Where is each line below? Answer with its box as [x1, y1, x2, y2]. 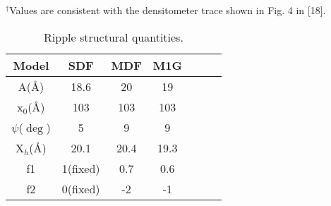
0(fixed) [61, 180, 100, 197]
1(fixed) [61, 159, 100, 176]
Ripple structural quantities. [44, 28, 183, 45]
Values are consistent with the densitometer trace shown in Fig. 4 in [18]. [9, 3, 326, 17]
